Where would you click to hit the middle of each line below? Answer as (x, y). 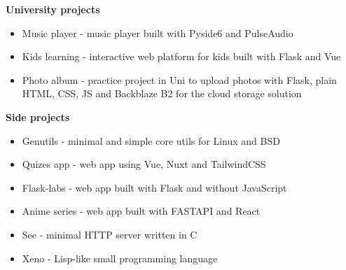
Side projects (38, 116)
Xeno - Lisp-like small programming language (120, 258)
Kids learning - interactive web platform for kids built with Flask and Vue (181, 56)
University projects (53, 9)
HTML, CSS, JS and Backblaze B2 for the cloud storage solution (162, 93)
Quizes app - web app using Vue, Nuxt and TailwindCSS (144, 164)
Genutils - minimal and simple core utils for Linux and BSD (151, 140)
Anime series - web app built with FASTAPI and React (141, 211)
